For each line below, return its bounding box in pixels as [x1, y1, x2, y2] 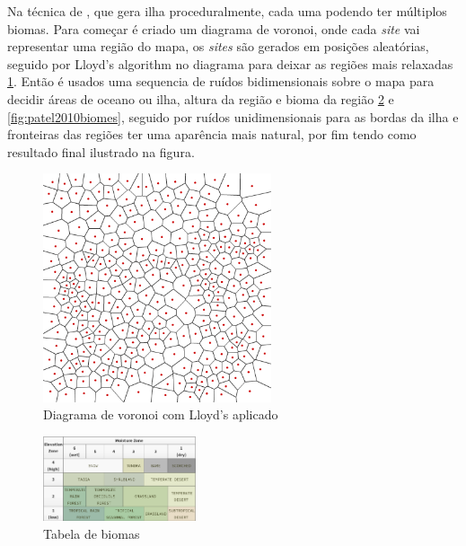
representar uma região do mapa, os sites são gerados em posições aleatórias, [7, 37, 429, 56]
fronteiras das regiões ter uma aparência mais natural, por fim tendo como [7, 125, 417, 144]
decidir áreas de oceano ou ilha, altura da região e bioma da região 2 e [7, 89, 394, 108]
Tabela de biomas [43, 524, 140, 542]
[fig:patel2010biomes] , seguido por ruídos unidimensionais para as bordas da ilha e [7, 107, 459, 126]
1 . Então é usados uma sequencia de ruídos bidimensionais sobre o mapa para [7, 72, 435, 91]
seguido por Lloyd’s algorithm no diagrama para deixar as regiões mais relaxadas [7, 54, 453, 73]
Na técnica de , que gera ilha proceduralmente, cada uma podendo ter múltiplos [7, 2, 447, 20]
